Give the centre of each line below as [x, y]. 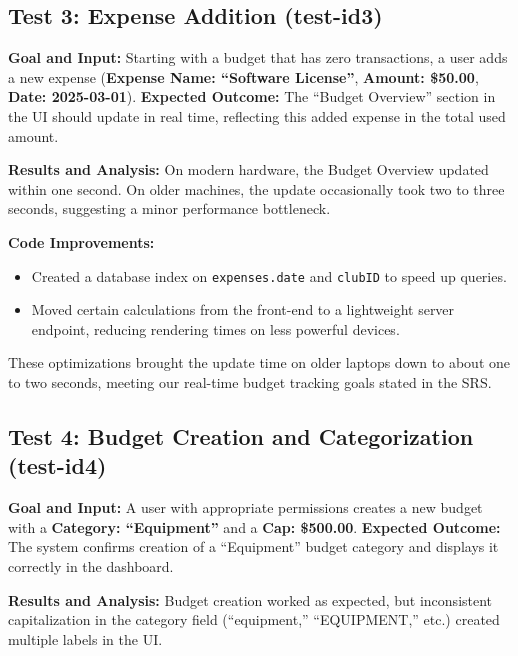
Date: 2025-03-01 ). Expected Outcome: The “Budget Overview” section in [252, 96]
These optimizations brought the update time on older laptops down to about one [259, 362]
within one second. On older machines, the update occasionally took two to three [256, 188]
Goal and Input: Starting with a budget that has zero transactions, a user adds [258, 57]
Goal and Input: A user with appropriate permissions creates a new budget [245, 507]
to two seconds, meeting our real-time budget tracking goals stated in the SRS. [250, 381]
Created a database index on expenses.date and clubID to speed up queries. [269, 275]
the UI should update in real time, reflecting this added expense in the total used [257, 115]
